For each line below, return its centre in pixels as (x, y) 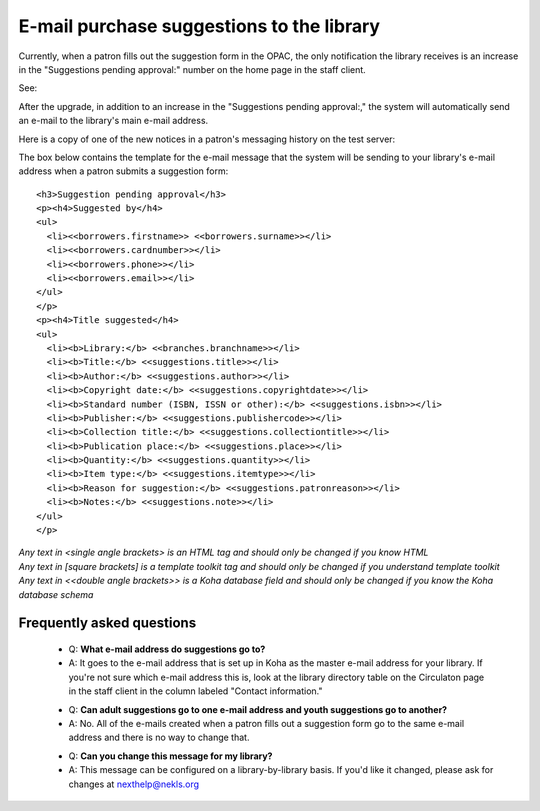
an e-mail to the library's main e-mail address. (113, 121)
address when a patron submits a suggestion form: (123, 171)
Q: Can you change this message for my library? (170, 756)
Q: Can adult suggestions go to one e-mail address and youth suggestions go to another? (258, 709)
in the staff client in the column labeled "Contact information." (196, 691)
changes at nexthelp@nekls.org (134, 784)
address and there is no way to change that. (159, 737)
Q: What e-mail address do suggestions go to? (167, 649)
